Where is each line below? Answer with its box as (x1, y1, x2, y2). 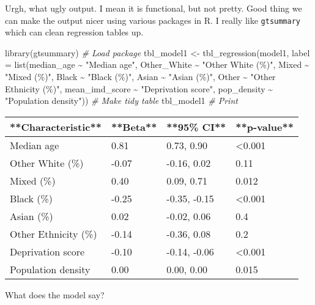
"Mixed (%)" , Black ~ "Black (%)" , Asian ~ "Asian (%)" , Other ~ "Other (5, 70, 276, 83)
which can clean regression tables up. (5, 26, 144, 39)
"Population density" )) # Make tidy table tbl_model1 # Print (5, 94, 238, 107)
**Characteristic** (10, 119, 102, 134)
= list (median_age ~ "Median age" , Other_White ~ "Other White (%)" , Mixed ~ (5, 58, 309, 71)
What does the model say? (5, 288, 105, 301)
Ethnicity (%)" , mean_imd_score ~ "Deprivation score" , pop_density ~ (5, 82, 273, 95)
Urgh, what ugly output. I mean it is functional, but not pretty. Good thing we (5, 2, 302, 14)
